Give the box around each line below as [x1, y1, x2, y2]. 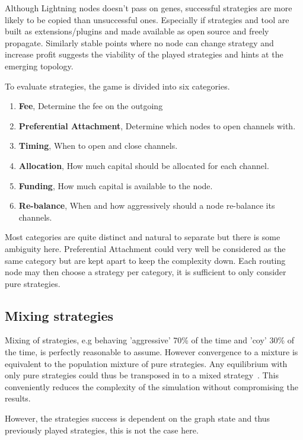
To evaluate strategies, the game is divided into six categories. [5, 79, 230, 92]
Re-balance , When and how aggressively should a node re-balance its [18, 199, 275, 212]
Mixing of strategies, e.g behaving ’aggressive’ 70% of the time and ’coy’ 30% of [5, 334, 295, 346]
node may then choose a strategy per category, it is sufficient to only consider [5, 266, 286, 278]
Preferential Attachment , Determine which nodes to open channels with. [18, 119, 296, 132]
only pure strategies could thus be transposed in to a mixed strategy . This [5, 369, 279, 381]
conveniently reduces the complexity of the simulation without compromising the [5, 380, 298, 393]
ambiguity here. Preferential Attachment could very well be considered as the [5, 242, 286, 254]
